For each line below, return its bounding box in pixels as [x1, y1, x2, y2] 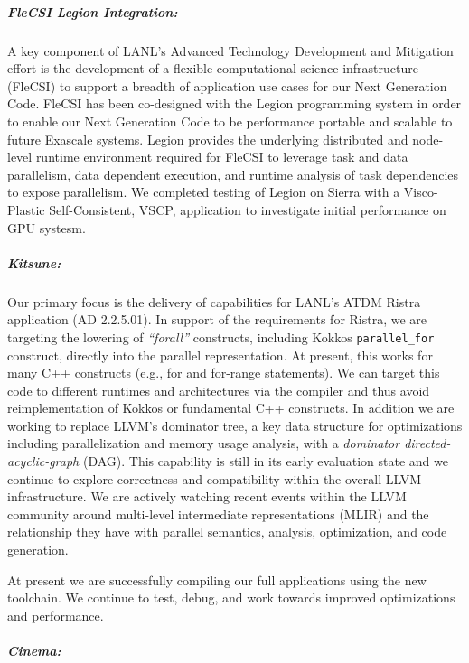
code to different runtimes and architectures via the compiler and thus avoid [7, 380, 430, 399]
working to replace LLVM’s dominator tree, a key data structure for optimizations [7, 416, 463, 434]
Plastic [7, 200, 45, 219]
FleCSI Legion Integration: [7, 2, 178, 21]
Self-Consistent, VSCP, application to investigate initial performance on [49, 200, 446, 219]
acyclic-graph [7, 452, 80, 471]
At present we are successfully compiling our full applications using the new [7, 570, 427, 589]
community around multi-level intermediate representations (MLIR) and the [7, 504, 429, 523]
